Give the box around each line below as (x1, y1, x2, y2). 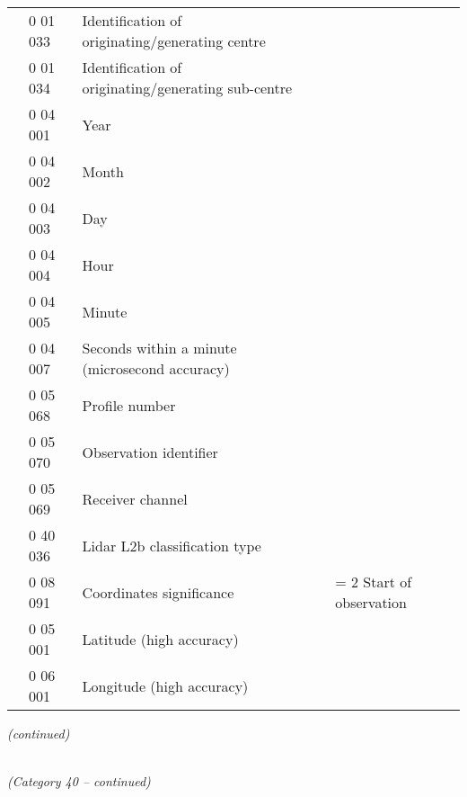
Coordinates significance (82, 581, 234, 603)
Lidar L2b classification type (82, 534, 261, 556)
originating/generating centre (82, 31, 266, 51)
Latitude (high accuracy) (82, 628, 239, 649)
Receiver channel (82, 488, 188, 509)
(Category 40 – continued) (7, 772, 151, 791)
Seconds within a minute (82, 337, 237, 358)
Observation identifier (82, 441, 218, 462)
